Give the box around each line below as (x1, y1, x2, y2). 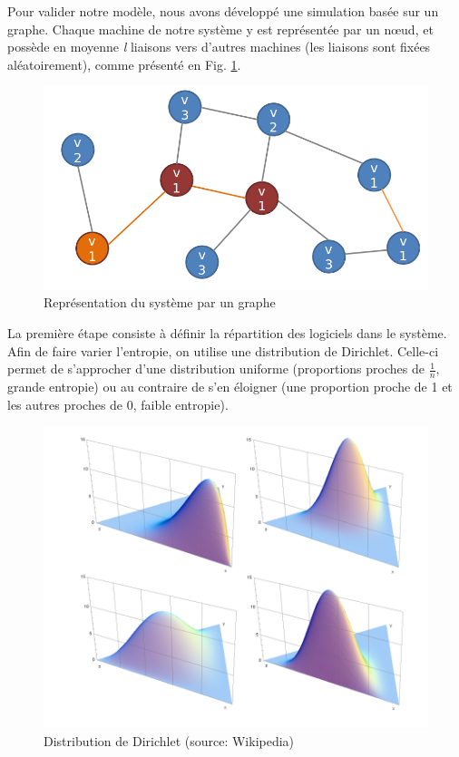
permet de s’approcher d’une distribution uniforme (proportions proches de (7, 359, 425, 378)
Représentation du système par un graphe (44, 293, 276, 312)
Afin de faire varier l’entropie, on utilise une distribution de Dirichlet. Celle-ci (7, 341, 439, 360)
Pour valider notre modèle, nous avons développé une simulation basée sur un (7, 2, 439, 20)
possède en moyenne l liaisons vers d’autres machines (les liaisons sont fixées (7, 37, 431, 56)
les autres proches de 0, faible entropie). (7, 394, 229, 413)
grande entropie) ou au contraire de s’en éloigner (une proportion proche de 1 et (7, 377, 453, 396)
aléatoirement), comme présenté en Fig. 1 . (7, 54, 241, 73)
